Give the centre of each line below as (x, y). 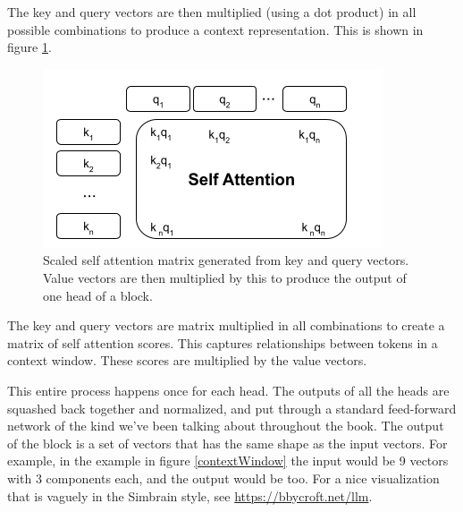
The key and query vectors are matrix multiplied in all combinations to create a (226, 325)
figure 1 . (29, 47)
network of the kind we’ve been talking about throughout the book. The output (226, 426)
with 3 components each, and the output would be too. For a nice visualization (223, 478)
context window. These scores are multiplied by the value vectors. (187, 360)
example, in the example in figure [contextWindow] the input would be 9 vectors (228, 461)
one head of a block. (98, 295)
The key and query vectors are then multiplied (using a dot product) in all (212, 12)
